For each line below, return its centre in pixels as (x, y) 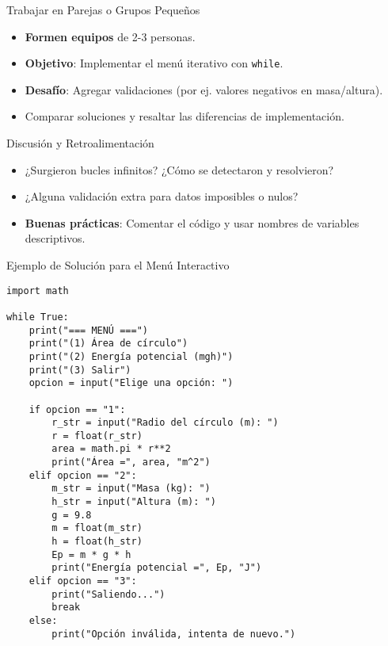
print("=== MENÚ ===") (88, 330)
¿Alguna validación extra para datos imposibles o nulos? (162, 196)
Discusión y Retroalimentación (80, 143)
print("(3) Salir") (80, 370)
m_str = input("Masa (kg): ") (131, 489)
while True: (38, 317)
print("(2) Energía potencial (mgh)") (131, 356)
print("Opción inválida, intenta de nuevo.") (174, 634)
